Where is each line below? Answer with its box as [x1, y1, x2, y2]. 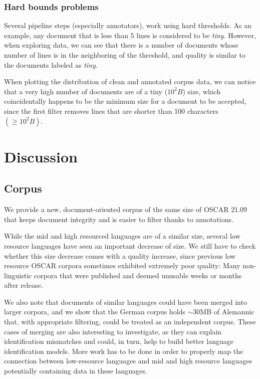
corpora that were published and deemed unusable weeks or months [34, 270, 242, 280]
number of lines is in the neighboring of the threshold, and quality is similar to [4, 50, 246, 60]
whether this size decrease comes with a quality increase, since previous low [4, 250, 236, 261]
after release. [4, 280, 43, 290]
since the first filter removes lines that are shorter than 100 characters [4, 105, 218, 116]
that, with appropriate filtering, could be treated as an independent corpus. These [4, 316, 256, 327]
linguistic [4, 270, 32, 280]
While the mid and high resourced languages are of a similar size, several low [4, 231, 240, 241]
